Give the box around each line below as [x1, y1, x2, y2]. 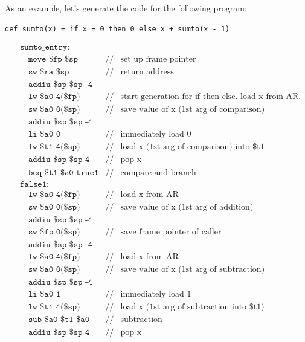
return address [120, 68, 174, 77]
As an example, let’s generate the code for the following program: [5, 2, 247, 14]
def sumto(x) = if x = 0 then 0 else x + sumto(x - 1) [5, 24, 230, 33]
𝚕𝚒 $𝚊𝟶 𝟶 [28, 130, 61, 139]
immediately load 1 [120, 289, 191, 298]
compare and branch [120, 168, 196, 177]
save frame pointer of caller [120, 227, 222, 236]
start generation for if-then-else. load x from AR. [120, 92, 301, 102]
